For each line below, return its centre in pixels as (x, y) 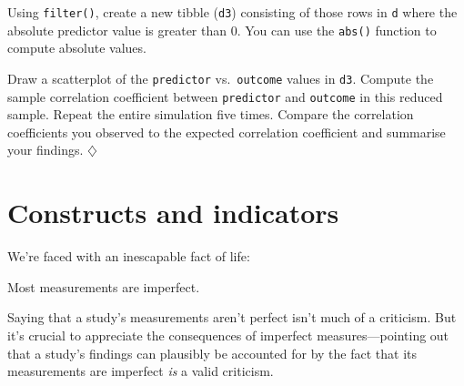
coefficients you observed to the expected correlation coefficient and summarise (227, 132)
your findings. (45, 150)
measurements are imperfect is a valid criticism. (141, 371)
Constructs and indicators (173, 213)
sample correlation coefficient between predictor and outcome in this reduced (225, 96)
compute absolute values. (77, 48)
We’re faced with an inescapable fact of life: (129, 256)
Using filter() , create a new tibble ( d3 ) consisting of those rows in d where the (232, 12)
